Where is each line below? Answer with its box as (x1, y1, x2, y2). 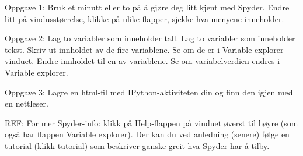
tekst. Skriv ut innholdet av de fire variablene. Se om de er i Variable (5, 43, 252, 55)
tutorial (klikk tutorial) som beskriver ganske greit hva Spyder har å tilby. (5, 139, 270, 151)
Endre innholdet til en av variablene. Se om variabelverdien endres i (36, 55, 280, 67)
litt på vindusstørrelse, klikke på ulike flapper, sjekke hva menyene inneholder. (5, 12, 284, 24)
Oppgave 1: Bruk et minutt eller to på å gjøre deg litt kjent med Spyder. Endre (5, 1, 290, 13)
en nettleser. (5, 97, 48, 109)
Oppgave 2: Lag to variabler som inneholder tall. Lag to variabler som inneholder (5, 32, 295, 44)
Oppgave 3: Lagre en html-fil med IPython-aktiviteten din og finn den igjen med (5, 86, 293, 98)
